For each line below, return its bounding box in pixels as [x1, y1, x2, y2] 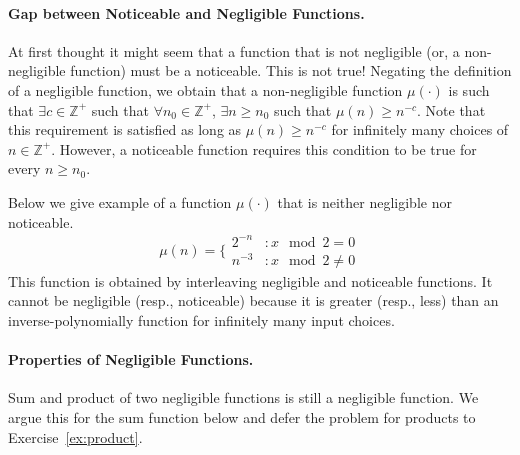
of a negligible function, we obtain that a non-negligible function [8, 79, 403, 100]
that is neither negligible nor [277, 191, 452, 212]
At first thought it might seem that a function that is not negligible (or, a [8, 40, 460, 61]
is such [448, 79, 490, 100]
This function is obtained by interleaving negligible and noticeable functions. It [8, 270, 493, 291]
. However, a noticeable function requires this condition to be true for [51, 138, 477, 159]
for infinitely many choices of [331, 119, 509, 140]
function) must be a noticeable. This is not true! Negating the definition [70, 60, 512, 81]
